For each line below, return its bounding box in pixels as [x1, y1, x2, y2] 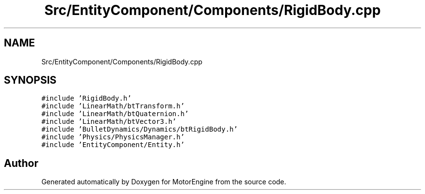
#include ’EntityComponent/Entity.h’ [41, 141, 185, 149]
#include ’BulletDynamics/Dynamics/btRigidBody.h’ [41, 125, 238, 134]
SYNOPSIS [4, 74, 57, 87]
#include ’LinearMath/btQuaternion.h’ [41, 110, 189, 118]
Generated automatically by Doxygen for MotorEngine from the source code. [41, 178, 286, 186]
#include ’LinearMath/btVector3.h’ [41, 118, 177, 126]
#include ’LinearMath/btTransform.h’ [41, 102, 185, 110]
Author [4, 157, 38, 169]
